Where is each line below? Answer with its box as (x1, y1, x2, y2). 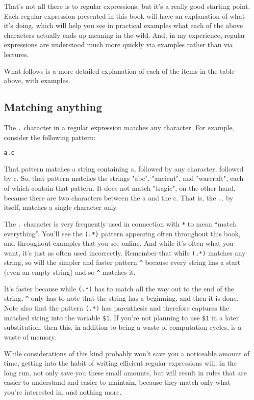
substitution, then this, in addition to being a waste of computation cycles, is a (4, 322, 242, 332)
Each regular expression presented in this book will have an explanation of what (4, 10, 245, 21)
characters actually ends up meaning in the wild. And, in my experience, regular (4, 29, 246, 40)
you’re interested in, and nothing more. (4, 386, 122, 397)
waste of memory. (4, 331, 56, 342)
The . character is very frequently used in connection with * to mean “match (4, 218, 236, 229)
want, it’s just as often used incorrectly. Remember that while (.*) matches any (4, 247, 246, 257)
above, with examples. (4, 75, 71, 86)
